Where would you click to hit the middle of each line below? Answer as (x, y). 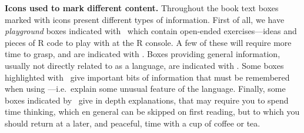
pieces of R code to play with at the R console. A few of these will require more (148, 42)
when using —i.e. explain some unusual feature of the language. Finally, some (145, 89)
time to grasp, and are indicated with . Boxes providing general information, (143, 54)
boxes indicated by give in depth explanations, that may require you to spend (147, 100)
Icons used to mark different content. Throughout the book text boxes (142, 8)
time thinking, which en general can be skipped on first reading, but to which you (152, 112)
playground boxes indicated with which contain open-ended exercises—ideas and (151, 31)
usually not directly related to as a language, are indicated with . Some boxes (144, 65)
